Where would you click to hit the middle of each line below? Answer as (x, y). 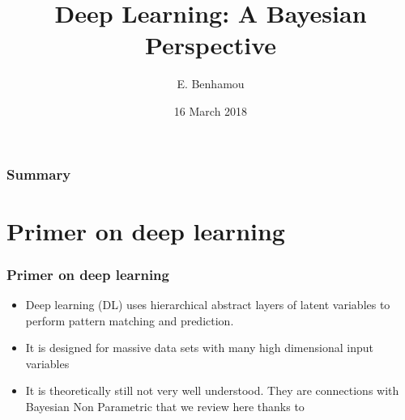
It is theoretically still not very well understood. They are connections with (212, 390)
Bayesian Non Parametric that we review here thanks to (165, 406)
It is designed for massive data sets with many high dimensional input (199, 348)
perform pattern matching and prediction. (130, 320)
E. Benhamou (211, 84)
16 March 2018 (211, 110)
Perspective (210, 45)
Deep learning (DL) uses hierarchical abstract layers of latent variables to (208, 305)
